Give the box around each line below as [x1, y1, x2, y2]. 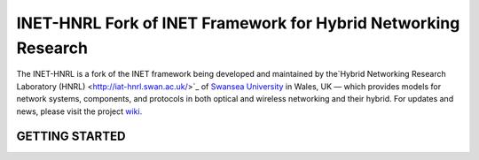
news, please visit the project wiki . [16, 106, 143, 117]
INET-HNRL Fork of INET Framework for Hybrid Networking [16, 13, 460, 33]
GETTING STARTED [16, 129, 126, 144]
